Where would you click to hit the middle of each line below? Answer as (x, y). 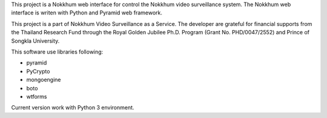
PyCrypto (38, 71)
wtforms (37, 96)
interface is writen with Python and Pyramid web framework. (87, 13)
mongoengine (44, 80)
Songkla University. (35, 41)
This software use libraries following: (57, 52)
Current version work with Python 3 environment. (73, 108)
